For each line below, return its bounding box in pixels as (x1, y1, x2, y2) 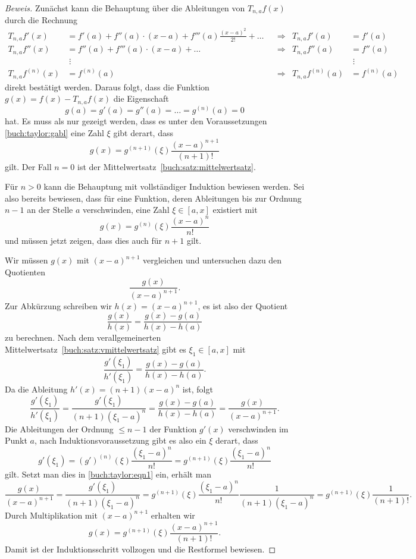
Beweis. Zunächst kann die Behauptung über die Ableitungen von (5, 2, 245, 14)
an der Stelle (27, 203, 73, 216)
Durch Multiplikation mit (5, 508, 98, 521)
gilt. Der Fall (5, 160, 52, 172)
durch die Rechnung (5, 14, 77, 26)
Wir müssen (5, 254, 48, 266)
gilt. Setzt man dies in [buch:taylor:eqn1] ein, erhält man (5, 468, 212, 481)
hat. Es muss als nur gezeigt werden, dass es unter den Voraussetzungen (5, 114, 267, 127)
